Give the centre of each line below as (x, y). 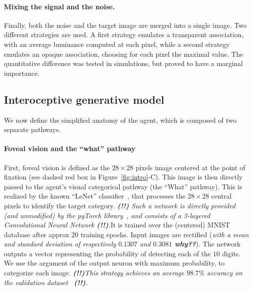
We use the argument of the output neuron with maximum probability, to (114, 263)
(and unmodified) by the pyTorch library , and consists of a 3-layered (107, 215)
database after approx (37, 234)
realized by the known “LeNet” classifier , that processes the (95, 196)
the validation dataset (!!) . (46, 282)
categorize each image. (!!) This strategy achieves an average (94, 273)
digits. (231, 253)
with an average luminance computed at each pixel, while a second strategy (117, 44)
